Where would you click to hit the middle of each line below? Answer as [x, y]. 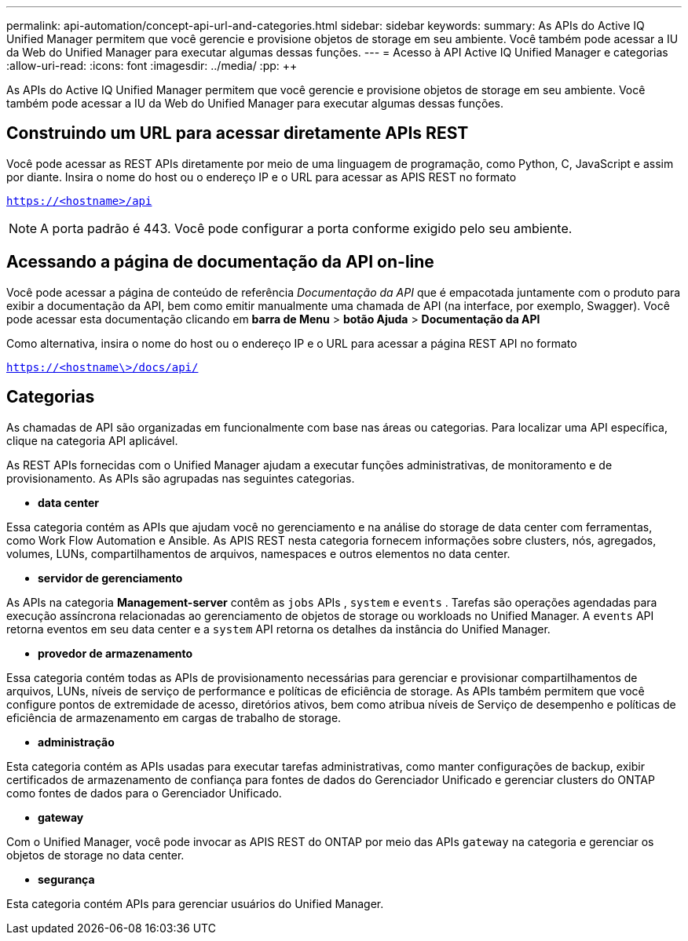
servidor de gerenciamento [110, 578]
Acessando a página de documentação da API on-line [220, 262]
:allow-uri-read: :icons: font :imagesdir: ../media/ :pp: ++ [152, 66]
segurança [66, 879]
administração [76, 742]
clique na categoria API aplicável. [92, 440]
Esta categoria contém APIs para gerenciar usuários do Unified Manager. [195, 903]
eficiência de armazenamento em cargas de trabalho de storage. [174, 717]
